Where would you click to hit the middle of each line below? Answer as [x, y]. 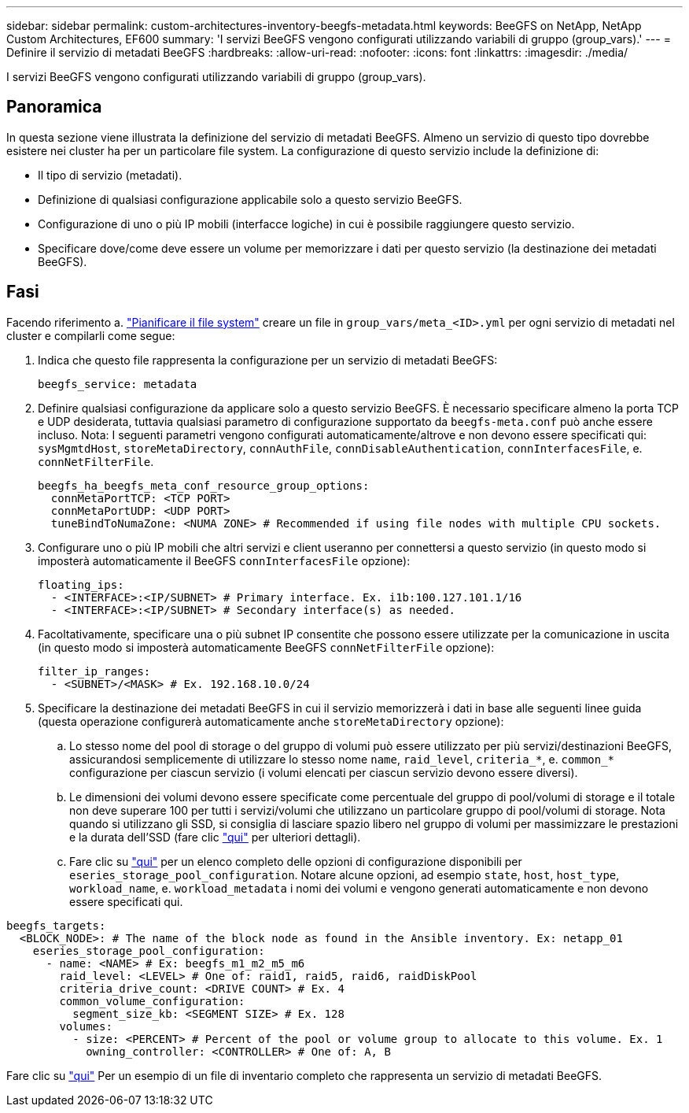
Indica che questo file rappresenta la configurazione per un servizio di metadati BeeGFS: [268, 360]
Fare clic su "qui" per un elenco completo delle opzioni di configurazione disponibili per [296, 861]
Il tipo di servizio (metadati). [110, 175]
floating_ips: [81, 584]
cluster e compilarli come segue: [91, 335]
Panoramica [54, 107]
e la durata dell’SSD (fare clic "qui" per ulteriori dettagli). [215, 837]
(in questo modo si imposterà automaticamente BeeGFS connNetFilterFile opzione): [266, 647]
